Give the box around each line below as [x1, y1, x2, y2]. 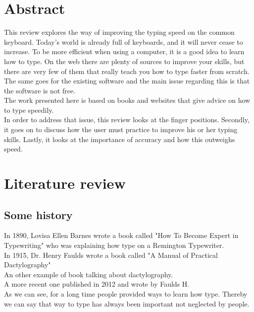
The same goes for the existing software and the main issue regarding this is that [4, 76, 250, 86]
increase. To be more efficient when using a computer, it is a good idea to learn [4, 46, 245, 57]
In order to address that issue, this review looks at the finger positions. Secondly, [4, 114, 250, 125]
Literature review [4, 173, 126, 193]
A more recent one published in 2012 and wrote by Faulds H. [4, 279, 190, 289]
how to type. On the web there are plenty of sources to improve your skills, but [4, 56, 245, 66]
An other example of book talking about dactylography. [4, 269, 173, 279]
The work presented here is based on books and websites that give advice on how [4, 95, 251, 105]
